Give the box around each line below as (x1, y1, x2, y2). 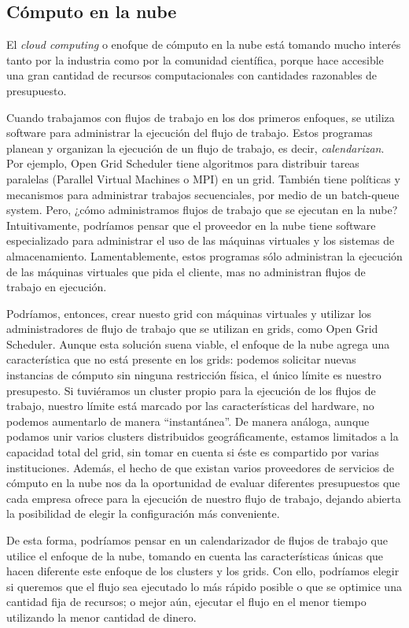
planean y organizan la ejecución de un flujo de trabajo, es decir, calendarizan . (6, 139, 385, 156)
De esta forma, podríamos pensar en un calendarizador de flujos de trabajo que (6, 532, 388, 549)
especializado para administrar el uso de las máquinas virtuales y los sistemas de (6, 232, 395, 249)
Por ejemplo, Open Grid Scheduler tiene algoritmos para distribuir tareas (6, 155, 359, 172)
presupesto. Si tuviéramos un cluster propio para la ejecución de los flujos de (6, 382, 376, 398)
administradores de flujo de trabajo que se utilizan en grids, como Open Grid (6, 320, 378, 337)
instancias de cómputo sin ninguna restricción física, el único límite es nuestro (6, 367, 381, 383)
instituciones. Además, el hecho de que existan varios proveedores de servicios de (6, 459, 395, 475)
